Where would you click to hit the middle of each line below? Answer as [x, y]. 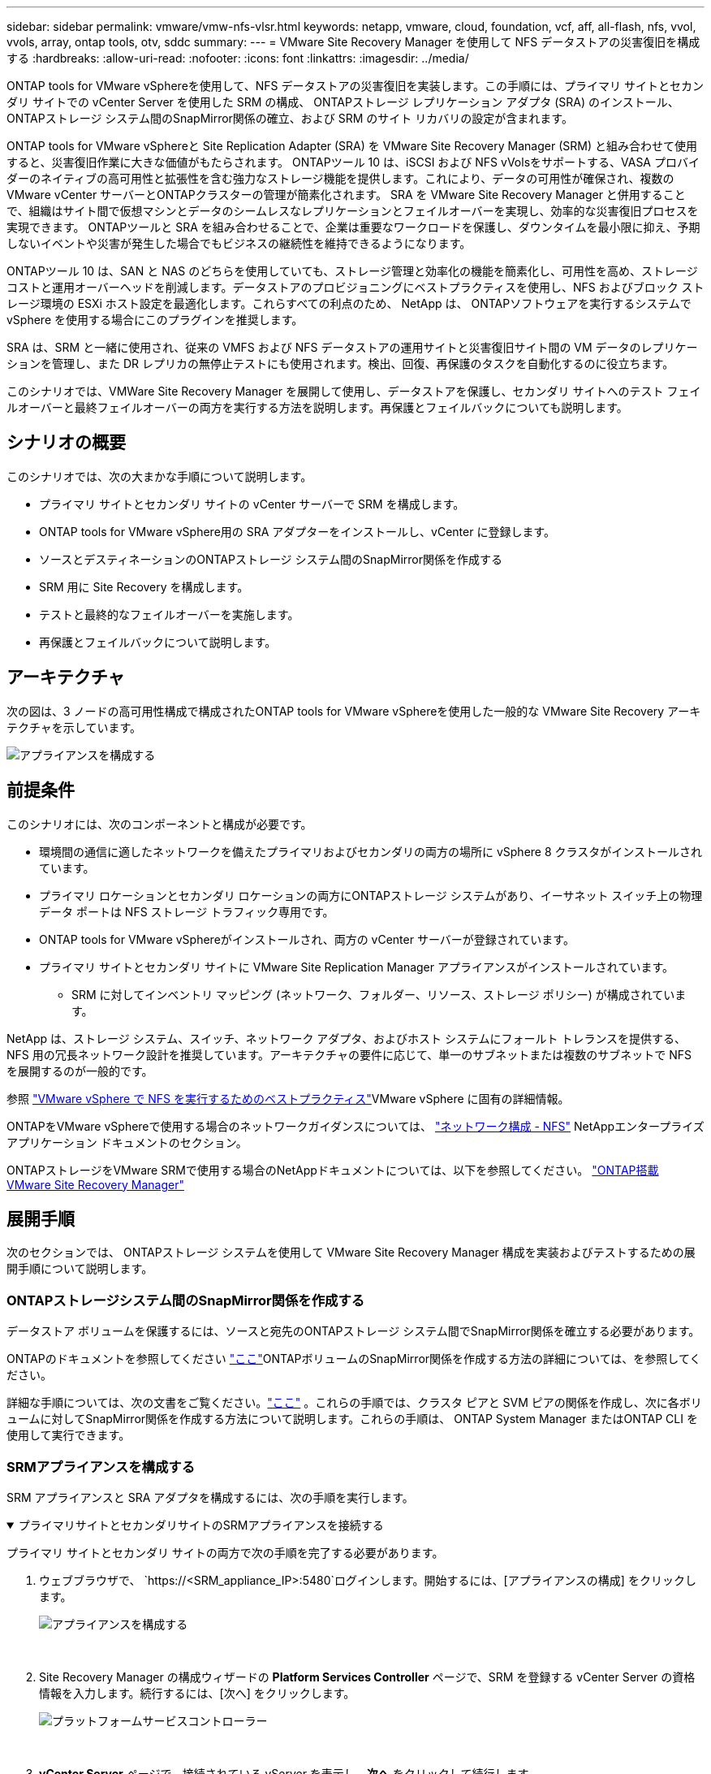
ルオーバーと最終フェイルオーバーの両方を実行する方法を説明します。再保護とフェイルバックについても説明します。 [317, 407]
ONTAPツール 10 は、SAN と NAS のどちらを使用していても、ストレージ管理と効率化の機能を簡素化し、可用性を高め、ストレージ [352, 271]
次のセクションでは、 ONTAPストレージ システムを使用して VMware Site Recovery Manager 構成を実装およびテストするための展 [351, 1253]
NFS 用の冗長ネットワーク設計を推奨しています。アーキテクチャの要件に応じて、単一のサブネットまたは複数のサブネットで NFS [349, 1054]
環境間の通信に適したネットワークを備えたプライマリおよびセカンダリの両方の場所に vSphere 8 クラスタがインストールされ [371, 851]
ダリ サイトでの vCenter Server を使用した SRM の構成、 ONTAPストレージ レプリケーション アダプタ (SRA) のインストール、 [343, 102]
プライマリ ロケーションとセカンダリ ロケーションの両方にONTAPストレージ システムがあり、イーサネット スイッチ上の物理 [371, 895]
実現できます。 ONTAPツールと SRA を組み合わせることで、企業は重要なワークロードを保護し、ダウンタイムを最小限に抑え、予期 [353, 227]
